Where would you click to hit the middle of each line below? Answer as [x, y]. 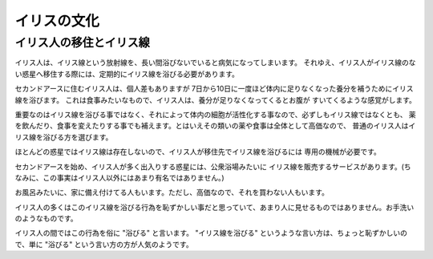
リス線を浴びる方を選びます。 [64, 137]
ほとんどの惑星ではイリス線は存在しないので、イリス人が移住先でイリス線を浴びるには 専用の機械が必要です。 [198, 152]
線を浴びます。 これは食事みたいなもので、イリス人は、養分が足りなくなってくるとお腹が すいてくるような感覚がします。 [215, 99]
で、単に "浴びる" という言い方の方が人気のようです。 [104, 244]
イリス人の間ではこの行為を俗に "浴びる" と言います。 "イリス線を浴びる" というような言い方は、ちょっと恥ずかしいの [211, 233]
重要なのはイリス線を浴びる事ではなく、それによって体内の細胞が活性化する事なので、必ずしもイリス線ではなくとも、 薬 [215, 114]
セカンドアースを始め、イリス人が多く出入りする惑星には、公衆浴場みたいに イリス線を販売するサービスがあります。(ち [213, 166]
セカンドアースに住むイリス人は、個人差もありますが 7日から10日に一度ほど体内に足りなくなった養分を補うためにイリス [214, 89]
